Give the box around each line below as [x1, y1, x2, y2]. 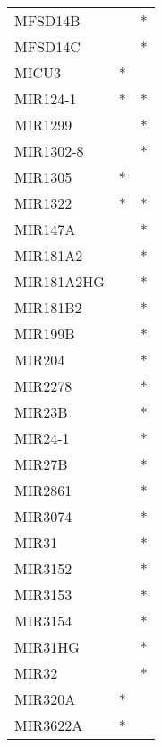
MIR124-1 [14, 88, 77, 109]
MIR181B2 [14, 297, 82, 318]
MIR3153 [14, 584, 72, 605]
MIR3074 [14, 506, 72, 526]
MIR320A [14, 688, 76, 709]
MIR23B [14, 401, 68, 422]
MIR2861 [14, 480, 72, 500]
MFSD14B [14, 10, 81, 31]
